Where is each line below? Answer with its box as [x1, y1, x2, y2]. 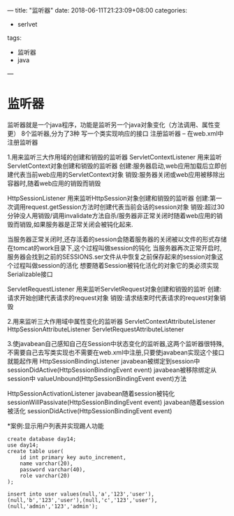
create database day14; [7, 436, 77, 443]
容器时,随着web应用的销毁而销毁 [7, 179, 101, 187]
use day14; [7, 441, 39, 449]
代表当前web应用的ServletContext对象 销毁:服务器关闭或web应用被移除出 [13, 170, 226, 178]
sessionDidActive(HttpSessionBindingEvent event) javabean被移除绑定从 [7, 366, 217, 374]
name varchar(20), [20, 460, 73, 467]
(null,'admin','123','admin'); [7, 503, 98, 510]
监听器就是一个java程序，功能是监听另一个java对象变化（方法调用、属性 [7, 120, 214, 129]
